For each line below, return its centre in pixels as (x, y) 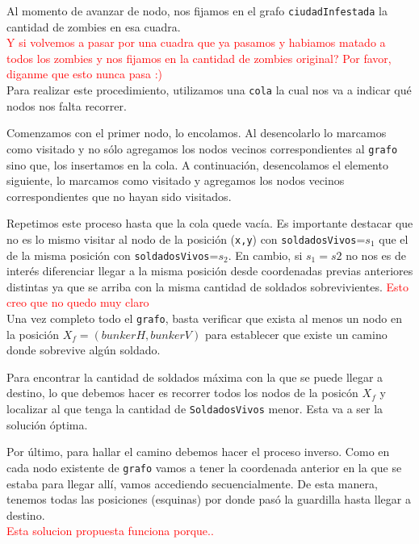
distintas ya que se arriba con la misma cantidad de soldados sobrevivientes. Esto (207, 286)
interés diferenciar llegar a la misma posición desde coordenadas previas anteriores (210, 271)
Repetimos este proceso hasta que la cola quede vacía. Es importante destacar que (210, 223)
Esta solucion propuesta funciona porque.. (110, 531)
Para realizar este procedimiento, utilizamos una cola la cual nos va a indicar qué (209, 90)
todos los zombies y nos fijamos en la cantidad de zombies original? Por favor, (199, 58)
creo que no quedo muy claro (78, 302)
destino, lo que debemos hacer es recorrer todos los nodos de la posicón (182, 393)
